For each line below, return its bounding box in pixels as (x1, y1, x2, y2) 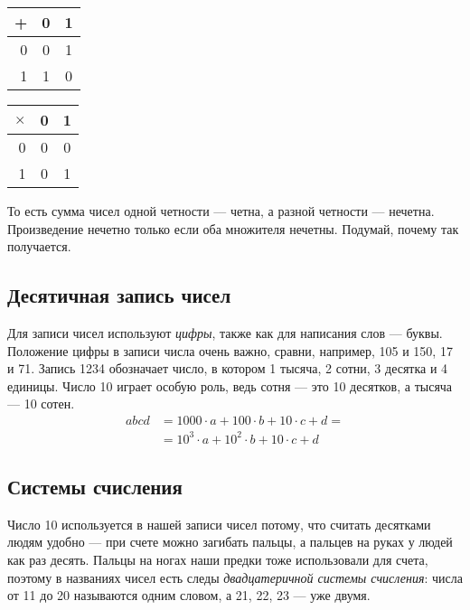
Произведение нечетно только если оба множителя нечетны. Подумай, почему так (7, 219, 459, 238)
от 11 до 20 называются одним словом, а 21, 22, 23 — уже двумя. (7, 586, 371, 605)
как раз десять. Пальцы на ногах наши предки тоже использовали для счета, (7, 549, 428, 568)
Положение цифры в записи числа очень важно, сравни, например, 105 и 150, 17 (7, 341, 453, 360)
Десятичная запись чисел (7, 281, 231, 309)
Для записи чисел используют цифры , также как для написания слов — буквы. (7, 323, 443, 342)
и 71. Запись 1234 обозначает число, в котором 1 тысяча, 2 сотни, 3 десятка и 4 (7, 359, 448, 378)
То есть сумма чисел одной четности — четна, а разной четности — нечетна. (7, 202, 435, 220)
